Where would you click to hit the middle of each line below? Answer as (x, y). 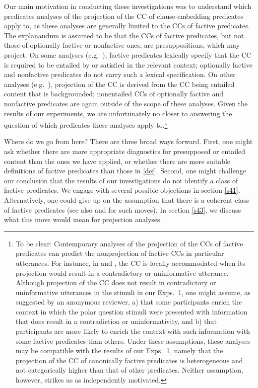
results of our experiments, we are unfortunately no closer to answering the (118, 113)
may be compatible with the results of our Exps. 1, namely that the (119, 350)
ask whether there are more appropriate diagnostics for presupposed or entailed (125, 151)
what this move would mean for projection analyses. (83, 219)
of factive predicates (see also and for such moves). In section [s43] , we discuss (123, 209)
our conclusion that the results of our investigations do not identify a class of (121, 180)
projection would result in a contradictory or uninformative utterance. (122, 272)
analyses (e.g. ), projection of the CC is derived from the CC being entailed (119, 84)
